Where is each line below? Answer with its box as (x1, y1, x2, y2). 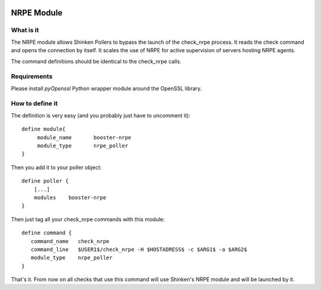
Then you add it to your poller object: (11, 164, 102, 171)
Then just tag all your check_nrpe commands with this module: (11, 215, 165, 222)
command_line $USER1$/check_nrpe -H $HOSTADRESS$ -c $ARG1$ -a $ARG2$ (30, 246, 247, 253)
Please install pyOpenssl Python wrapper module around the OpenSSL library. (11, 85, 202, 92)
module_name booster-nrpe (37, 134, 132, 141)
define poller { (21, 178, 69, 184)
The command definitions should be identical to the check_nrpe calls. (11, 58, 181, 65)
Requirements (11, 72, 53, 81)
